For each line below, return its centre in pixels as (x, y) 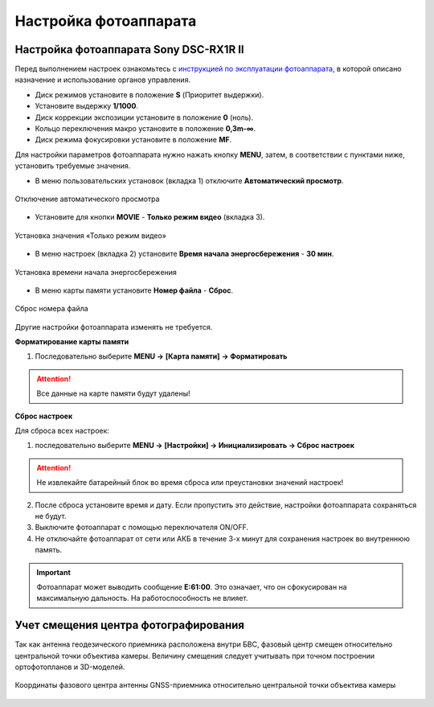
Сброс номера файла (51, 309)
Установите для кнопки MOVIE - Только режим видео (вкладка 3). (150, 217)
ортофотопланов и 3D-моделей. (70, 667)
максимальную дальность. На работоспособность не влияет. (142, 598)
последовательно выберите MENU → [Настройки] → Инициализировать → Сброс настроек (195, 446)
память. (49, 550)
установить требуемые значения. (73, 166)
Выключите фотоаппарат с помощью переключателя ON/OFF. (142, 528)
